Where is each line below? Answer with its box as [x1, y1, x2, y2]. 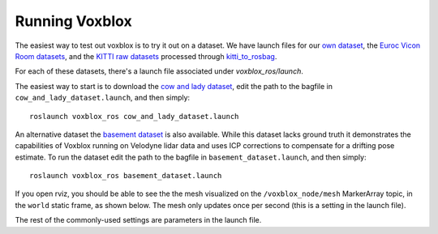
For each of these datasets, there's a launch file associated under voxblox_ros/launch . [15, 66, 303, 76]
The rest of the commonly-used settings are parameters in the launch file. [15, 215, 262, 225]
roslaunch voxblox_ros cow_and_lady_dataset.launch [29, 112, 239, 121]
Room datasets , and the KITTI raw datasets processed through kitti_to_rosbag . [15, 51, 277, 61]
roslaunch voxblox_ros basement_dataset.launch [29, 171, 222, 181]
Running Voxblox [15, 12, 133, 30]
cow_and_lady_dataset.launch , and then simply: [15, 93, 191, 103]
